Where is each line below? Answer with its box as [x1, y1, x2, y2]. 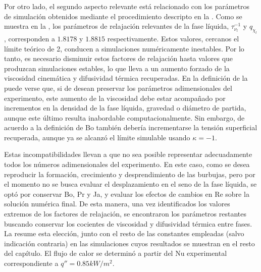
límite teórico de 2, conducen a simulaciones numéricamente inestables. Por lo [4, 43, 244, 53]
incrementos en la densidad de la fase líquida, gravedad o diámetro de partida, [4, 102, 246, 113]
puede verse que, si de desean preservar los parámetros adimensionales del [4, 82, 232, 93]
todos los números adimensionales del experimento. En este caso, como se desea [4, 159, 250, 170]
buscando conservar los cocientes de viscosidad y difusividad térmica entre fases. [4, 218, 252, 229]
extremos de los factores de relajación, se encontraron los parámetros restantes [4, 208, 246, 219]
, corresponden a [4, 33, 55, 43]
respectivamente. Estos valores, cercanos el [107, 33, 239, 43]
